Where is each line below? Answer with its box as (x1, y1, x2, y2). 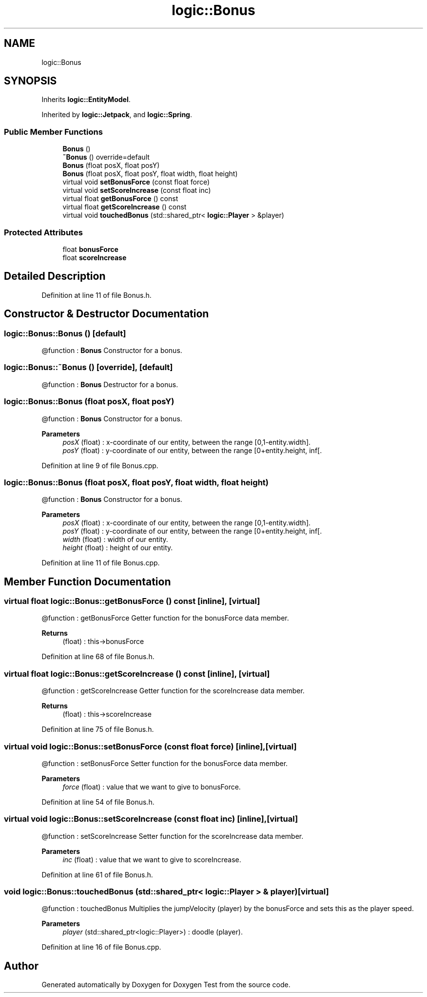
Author (4, 959, 39, 972)
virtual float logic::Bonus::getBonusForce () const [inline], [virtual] (4, 596, 260, 606)
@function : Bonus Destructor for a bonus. (41, 380, 178, 389)
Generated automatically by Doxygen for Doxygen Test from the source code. (41, 980, 291, 989)
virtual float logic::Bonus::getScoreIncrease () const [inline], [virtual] (4, 668, 270, 679)
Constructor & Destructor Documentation (4, 308, 209, 320)
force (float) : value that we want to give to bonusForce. (62, 782, 241, 791)
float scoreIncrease (62, 253, 127, 262)
